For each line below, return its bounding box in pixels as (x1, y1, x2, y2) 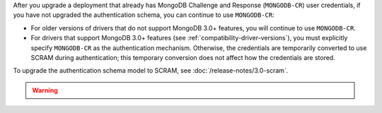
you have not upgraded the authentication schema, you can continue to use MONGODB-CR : (13, 11, 275, 19)
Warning (32, 85, 58, 95)
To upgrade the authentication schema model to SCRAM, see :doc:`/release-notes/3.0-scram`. (13, 66, 289, 75)
